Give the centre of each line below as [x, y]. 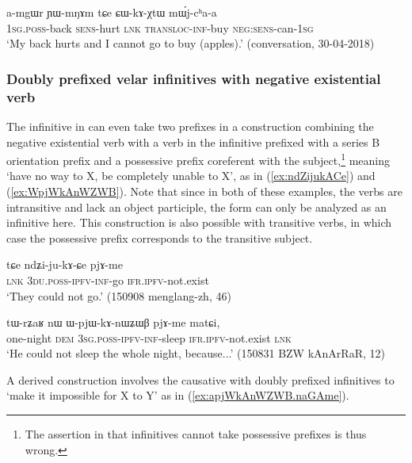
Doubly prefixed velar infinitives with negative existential [194, 78]
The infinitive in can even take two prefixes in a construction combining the [190, 126]
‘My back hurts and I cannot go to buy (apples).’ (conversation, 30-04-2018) [191, 43]
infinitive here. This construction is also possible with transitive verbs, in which [199, 222]
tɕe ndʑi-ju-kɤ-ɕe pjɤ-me [65, 264]
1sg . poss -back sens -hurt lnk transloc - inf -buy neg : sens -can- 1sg [160, 27]
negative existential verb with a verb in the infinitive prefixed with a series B [193, 142]
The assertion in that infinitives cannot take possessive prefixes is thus [196, 434]
